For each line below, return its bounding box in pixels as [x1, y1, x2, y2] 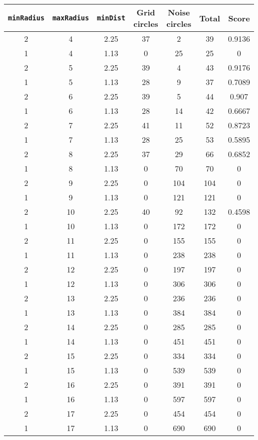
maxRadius [52, 14, 89, 22]
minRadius [8, 14, 45, 22]
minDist [97, 14, 126, 22]
